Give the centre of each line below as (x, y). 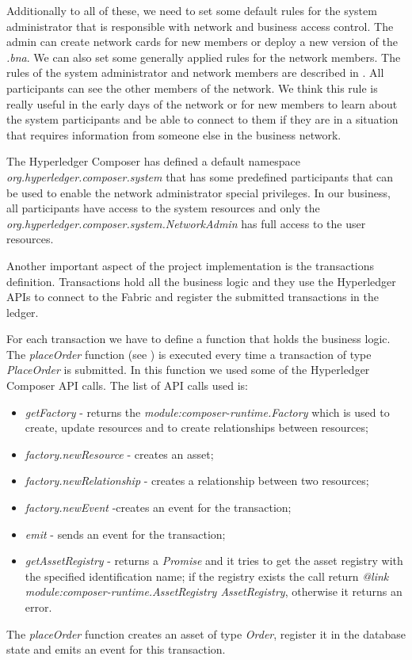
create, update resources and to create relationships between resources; (196, 427)
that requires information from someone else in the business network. (174, 134)
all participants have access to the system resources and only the (163, 208)
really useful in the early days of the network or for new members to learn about (202, 103)
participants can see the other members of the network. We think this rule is (192, 88)
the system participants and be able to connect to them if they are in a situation (202, 119)
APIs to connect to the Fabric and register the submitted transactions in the (193, 297)
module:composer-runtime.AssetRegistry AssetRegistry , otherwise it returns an (214, 591)
